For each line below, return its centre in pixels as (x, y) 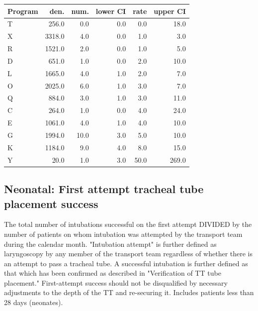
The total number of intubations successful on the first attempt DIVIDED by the (128, 224)
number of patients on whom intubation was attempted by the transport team (123, 234)
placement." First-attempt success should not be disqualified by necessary (116, 282)
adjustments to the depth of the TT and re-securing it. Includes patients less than (129, 292)
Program (23, 11)
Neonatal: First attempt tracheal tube (104, 189)
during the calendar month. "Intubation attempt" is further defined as (110, 244)
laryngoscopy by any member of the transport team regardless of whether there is (129, 254)
